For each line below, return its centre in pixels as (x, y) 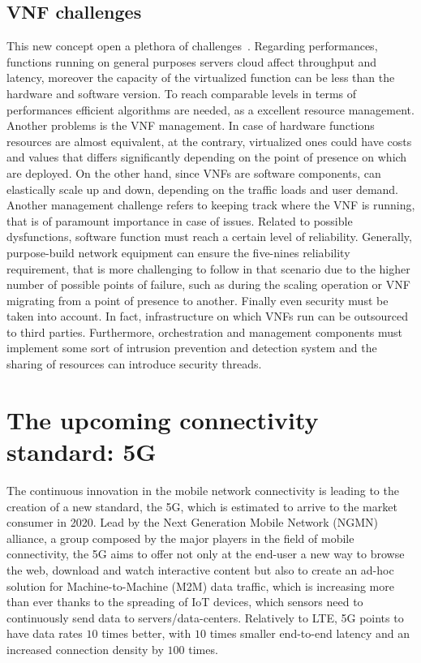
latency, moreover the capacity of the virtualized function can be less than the (201, 77)
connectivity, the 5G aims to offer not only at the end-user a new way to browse (206, 554)
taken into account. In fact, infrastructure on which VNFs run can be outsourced (207, 316)
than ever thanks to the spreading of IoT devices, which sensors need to (185, 602)
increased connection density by (85, 649)
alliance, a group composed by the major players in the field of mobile (180, 538)
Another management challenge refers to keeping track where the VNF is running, (211, 205)
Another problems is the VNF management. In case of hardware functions (191, 125)
